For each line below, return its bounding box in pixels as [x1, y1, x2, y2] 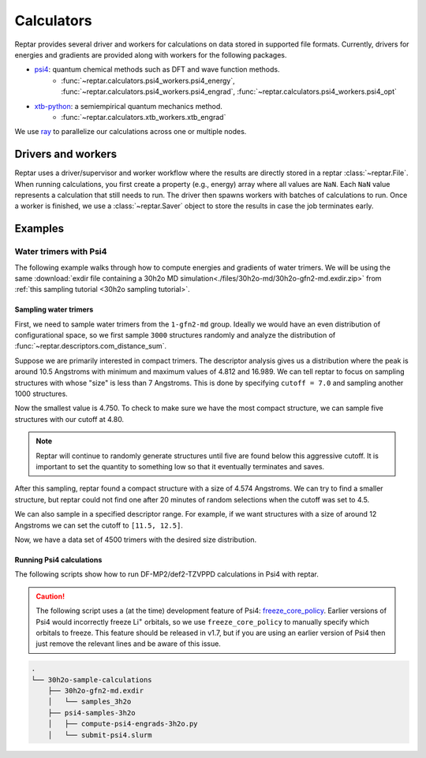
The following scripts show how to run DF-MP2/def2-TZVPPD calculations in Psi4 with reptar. [14, 569, 319, 579]
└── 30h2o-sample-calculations [31, 675, 153, 684]
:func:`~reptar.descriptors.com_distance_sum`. [14, 342, 167, 351]
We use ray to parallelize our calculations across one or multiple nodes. [14, 127, 247, 136]
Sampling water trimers [14, 304, 94, 315]
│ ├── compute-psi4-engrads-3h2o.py [47, 719, 198, 729]
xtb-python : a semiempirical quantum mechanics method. [34, 101, 222, 110]
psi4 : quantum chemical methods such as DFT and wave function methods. [34, 65, 280, 74]
